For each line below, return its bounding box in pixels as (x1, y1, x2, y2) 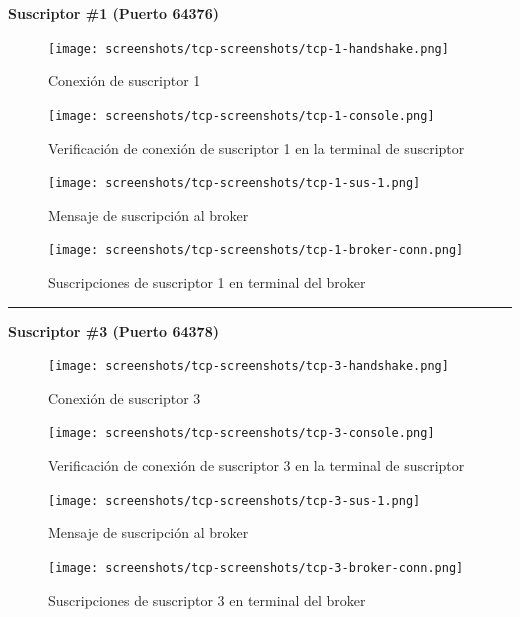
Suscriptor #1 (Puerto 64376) (8, 3, 219, 23)
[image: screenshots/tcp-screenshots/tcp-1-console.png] (48, 108, 435, 123)
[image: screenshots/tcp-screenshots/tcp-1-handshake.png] (48, 41, 449, 56)
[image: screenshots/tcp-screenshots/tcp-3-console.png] (48, 426, 435, 441)
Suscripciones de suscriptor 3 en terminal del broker (48, 589, 366, 610)
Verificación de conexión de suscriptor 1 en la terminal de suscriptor (48, 137, 465, 158)
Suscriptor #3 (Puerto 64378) (8, 320, 219, 341)
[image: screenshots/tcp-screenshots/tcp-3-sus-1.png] (48, 493, 421, 508)
